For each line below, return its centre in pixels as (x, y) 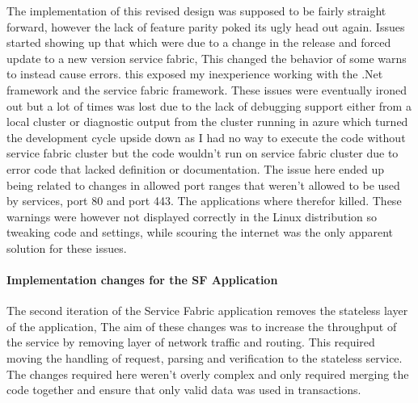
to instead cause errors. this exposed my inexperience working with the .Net (195, 74)
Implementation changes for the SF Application (142, 280)
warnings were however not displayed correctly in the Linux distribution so (192, 216)
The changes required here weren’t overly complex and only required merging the (208, 374)
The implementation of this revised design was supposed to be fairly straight (196, 10)
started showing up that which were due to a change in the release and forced (199, 42)
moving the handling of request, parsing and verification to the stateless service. (205, 358)
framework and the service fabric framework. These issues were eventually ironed (207, 89)
